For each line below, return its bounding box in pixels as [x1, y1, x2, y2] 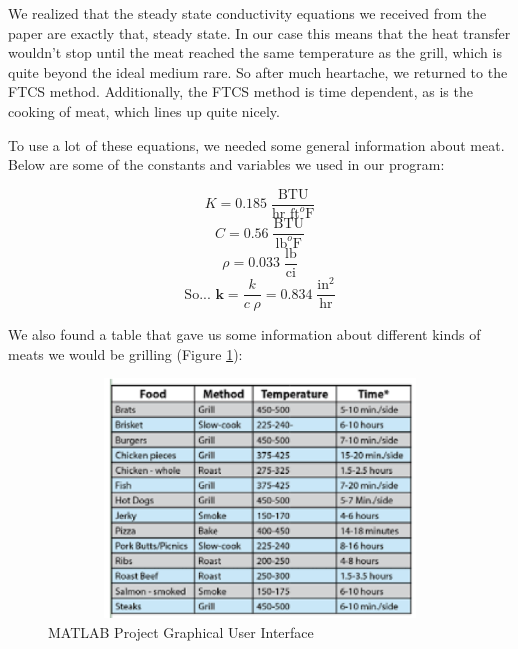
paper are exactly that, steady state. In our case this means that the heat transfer [8, 22, 511, 43]
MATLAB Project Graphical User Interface [48, 621, 314, 642]
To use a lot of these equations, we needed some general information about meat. [8, 134, 505, 155]
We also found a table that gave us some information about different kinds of [8, 324, 481, 345]
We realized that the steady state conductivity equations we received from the [8, 3, 487, 23]
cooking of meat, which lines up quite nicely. [8, 100, 280, 121]
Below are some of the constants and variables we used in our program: [8, 154, 445, 175]
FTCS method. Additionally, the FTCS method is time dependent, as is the [8, 81, 473, 102]
